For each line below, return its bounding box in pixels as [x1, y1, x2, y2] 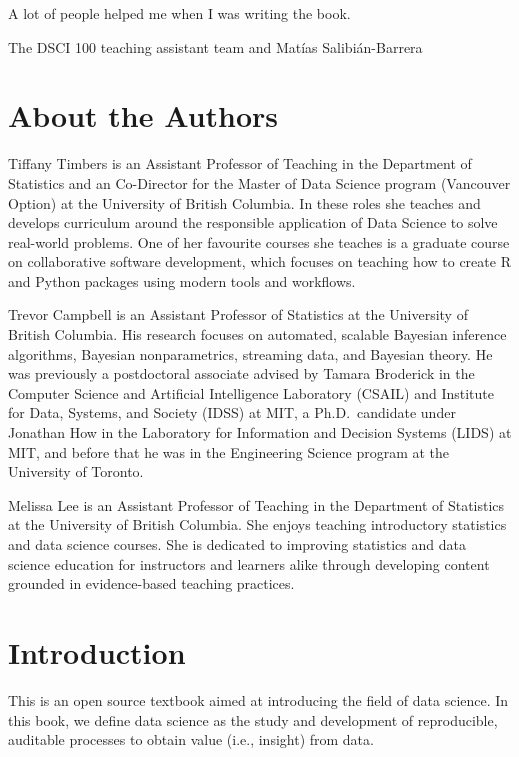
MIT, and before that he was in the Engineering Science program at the [8, 441, 450, 462]
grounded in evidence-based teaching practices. [8, 573, 295, 594]
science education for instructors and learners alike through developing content [8, 553, 490, 574]
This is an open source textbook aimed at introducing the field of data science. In [8, 689, 509, 710]
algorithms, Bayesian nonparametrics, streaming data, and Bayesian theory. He [8, 343, 493, 364]
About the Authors [8, 95, 279, 136]
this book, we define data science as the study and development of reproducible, [8, 709, 498, 730]
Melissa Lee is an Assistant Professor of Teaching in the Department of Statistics [8, 494, 505, 515]
